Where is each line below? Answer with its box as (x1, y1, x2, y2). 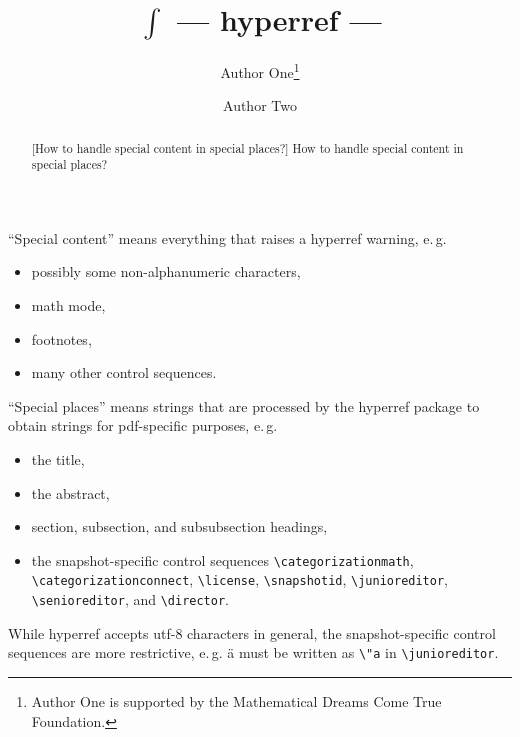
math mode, (31, 295, 106, 316)
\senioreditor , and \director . (31, 589, 230, 610)
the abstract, (31, 482, 110, 503)
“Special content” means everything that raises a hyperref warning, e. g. (8, 227, 447, 248)
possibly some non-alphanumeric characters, (31, 261, 301, 282)
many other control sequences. (31, 362, 217, 383)
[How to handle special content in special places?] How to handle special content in (31, 139, 464, 156)
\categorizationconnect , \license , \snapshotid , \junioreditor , (31, 569, 448, 590)
